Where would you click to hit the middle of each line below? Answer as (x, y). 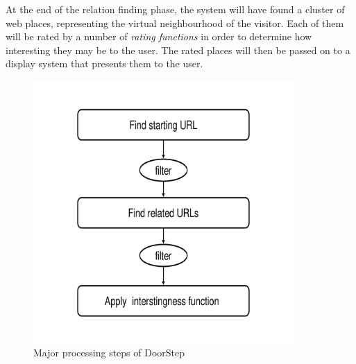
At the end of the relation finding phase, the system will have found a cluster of (175, 9)
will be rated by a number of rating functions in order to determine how (159, 36)
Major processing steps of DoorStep (109, 352)
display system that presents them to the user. (104, 63)
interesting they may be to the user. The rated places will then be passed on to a (178, 50)
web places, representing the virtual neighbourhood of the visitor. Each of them (175, 23)
